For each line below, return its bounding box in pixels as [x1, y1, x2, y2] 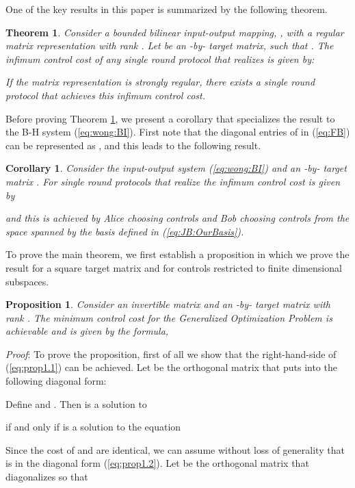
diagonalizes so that [5, 470, 88, 484]
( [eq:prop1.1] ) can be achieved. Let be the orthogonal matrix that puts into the [5, 360, 337, 374]
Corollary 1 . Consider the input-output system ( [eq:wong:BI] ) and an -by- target [5, 161, 347, 175]
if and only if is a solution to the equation [5, 420, 181, 434]
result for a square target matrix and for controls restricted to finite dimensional [5, 260, 342, 274]
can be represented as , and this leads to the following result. [5, 138, 261, 152]
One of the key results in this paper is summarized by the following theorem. [5, 2, 328, 16]
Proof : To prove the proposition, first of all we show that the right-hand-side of [5, 346, 337, 361]
